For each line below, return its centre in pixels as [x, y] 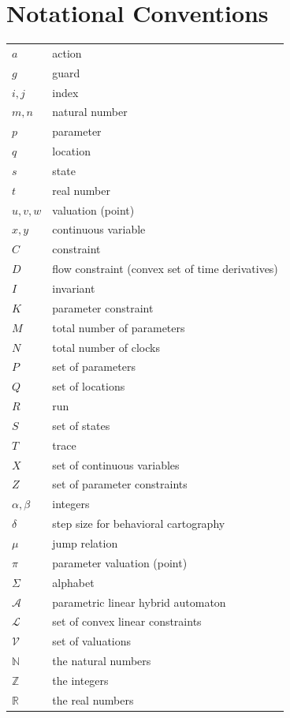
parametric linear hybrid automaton [139, 602]
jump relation [85, 542]
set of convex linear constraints [127, 621]
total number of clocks [106, 347]
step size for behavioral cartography [139, 524]
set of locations [89, 386]
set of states [81, 425]
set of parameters [94, 366]
